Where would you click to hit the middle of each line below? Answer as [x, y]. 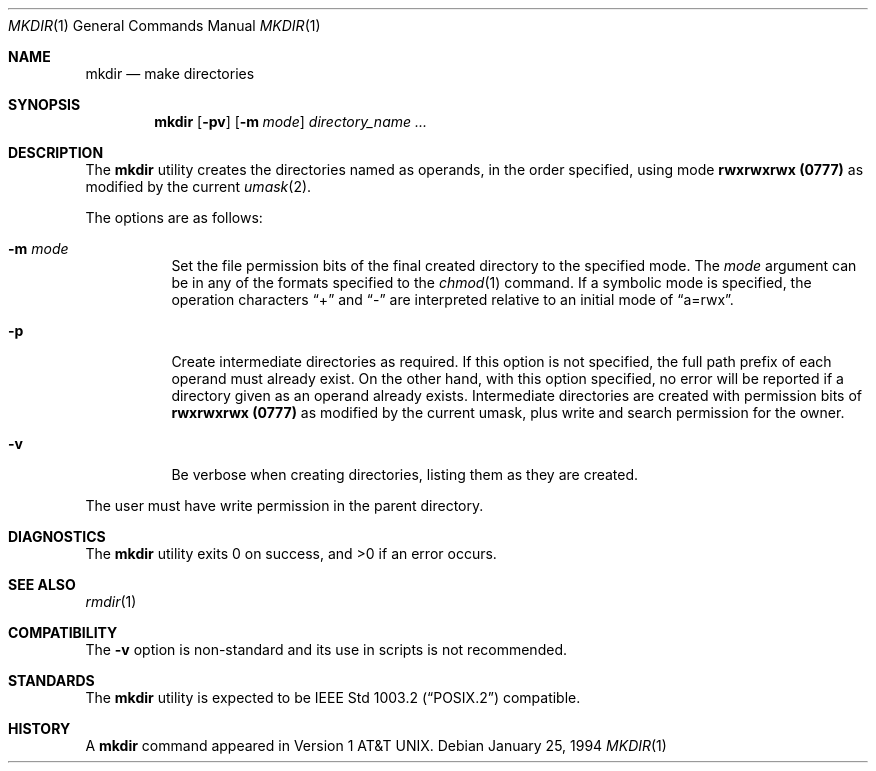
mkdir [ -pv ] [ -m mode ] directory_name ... [291, 121]
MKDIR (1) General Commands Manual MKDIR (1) [164, 25]
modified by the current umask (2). [198, 186]
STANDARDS [51, 680]
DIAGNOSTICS [57, 536]
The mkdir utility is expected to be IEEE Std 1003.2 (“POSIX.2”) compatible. [333, 697]
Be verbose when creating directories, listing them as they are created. [405, 474]
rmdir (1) [111, 601]
